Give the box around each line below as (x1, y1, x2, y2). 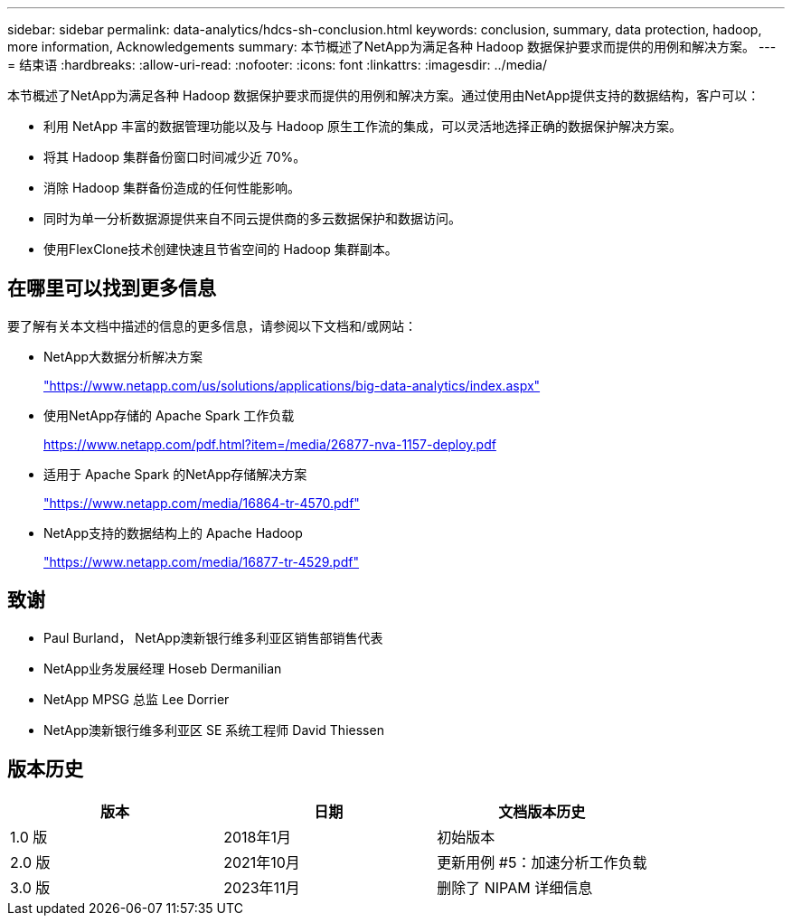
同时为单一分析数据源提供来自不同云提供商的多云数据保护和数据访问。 (43, 211, 461, 226)
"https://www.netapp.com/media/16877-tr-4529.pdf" (43, 553, 359, 570)
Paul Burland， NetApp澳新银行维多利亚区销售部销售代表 (43, 629, 383, 645)
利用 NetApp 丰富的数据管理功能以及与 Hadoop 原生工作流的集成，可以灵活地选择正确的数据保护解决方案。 (43, 118, 683, 134)
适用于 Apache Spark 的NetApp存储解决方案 (43, 466, 307, 482)
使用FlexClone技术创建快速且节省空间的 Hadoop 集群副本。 (43, 241, 398, 257)
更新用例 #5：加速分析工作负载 (437, 852, 647, 871)
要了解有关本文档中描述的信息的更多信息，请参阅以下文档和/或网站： (7, 317, 418, 334)
